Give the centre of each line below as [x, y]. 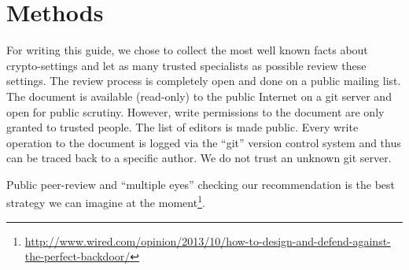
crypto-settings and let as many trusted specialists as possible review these [186, 65]
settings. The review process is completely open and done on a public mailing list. [204, 81]
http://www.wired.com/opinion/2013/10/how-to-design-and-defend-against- [208, 240]
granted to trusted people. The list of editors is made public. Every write [182, 127]
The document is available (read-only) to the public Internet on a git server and [199, 96]
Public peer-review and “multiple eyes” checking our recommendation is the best [201, 184]
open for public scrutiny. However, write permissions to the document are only [195, 111]
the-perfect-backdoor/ [77, 256]
